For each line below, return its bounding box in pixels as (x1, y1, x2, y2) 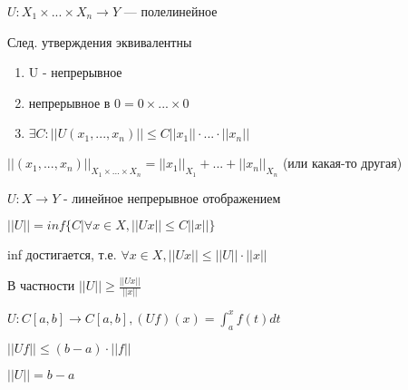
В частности (7, 276, 75, 295)
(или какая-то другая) (282, 153, 403, 172)
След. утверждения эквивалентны (7, 32, 192, 51)
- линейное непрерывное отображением (63, 188, 281, 207)
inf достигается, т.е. (7, 245, 117, 264)
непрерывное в (28, 93, 111, 112)
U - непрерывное (28, 63, 122, 82)
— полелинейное (123, 2, 218, 20)
